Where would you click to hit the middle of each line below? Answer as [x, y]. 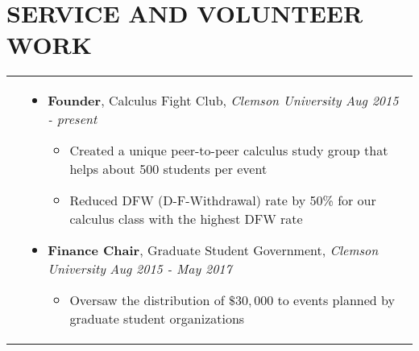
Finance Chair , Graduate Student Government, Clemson [213, 250]
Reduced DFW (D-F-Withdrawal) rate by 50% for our [223, 200]
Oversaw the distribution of [147, 300]
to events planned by [336, 300]
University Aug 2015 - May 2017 [140, 269]
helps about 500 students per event [168, 169]
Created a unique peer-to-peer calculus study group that [229, 151]
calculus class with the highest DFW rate [186, 219]
